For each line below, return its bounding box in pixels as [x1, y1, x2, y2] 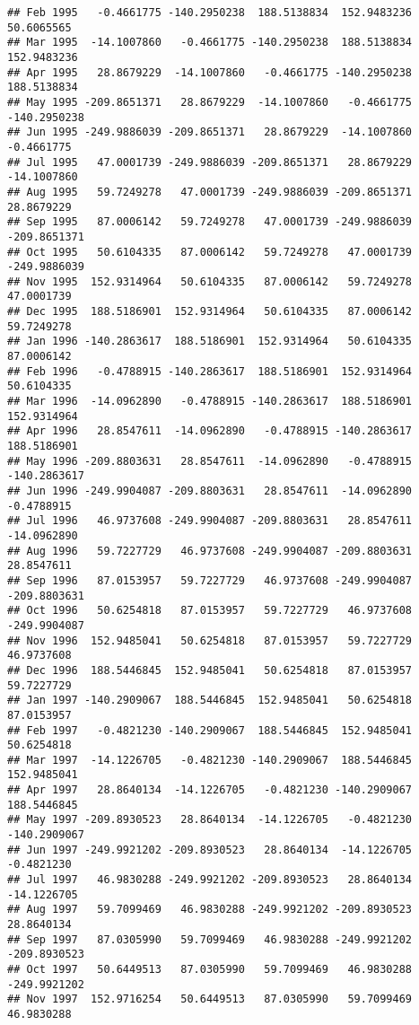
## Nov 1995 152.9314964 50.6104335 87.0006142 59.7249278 [7, 275, 413, 288]
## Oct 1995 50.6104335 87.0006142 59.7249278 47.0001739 [7, 245, 413, 258]
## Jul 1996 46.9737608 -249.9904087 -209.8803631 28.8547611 [7, 514, 413, 528]
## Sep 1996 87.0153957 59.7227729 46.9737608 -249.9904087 [7, 574, 413, 587]
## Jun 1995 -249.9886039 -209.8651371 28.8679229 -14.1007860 [7, 126, 413, 139]
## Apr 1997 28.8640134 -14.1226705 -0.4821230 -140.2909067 [7, 784, 413, 797]
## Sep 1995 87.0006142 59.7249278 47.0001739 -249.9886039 [7, 215, 413, 229]
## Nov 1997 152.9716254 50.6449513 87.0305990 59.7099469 [7, 993, 413, 1006]
